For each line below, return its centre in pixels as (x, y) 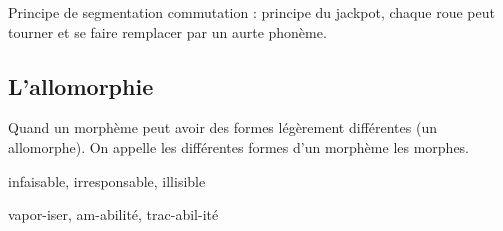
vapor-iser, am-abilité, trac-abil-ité (113, 214)
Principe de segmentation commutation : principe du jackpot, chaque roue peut (251, 12)
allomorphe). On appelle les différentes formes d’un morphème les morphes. (239, 146)
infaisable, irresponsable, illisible (107, 180)
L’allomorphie (81, 85)
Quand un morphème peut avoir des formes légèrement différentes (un (222, 127)
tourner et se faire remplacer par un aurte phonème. (167, 31)
